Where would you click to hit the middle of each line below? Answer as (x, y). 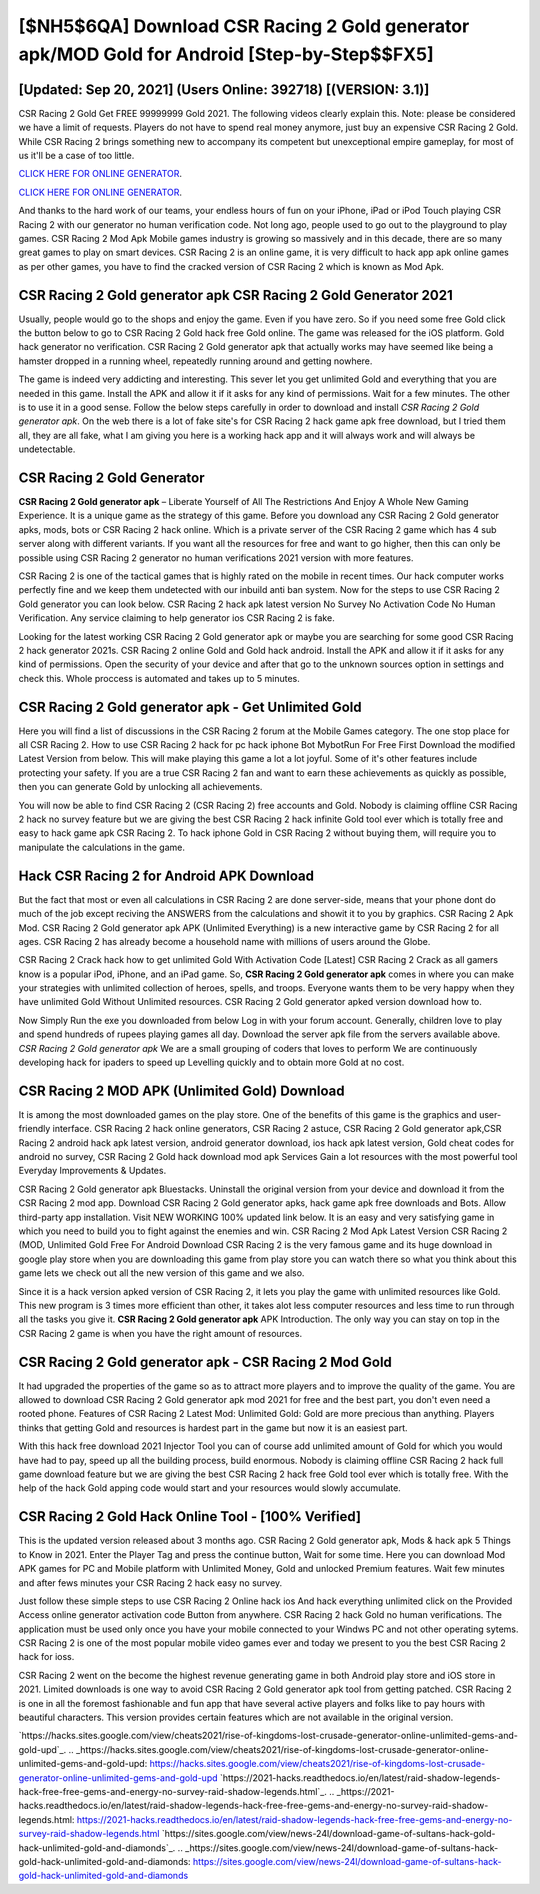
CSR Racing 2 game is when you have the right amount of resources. (160, 1333)
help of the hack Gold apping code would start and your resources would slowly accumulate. (210, 1488)
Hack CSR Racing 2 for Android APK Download (166, 875)
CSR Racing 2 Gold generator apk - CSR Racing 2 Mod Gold (205, 1361)
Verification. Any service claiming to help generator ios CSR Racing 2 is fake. (176, 618)
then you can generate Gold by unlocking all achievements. (140, 787)
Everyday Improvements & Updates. (92, 1171)
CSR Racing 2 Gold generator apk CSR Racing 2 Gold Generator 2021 (236, 295)
